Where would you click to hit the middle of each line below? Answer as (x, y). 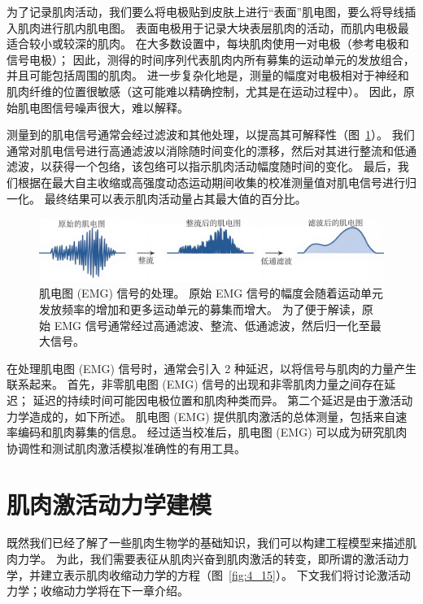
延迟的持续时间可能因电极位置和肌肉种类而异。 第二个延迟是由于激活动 (223, 400)
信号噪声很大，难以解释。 (120, 107)
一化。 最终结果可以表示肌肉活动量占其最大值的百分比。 (157, 198)
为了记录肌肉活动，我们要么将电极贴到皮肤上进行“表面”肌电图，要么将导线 (206, 11)
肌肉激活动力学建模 (109, 504)
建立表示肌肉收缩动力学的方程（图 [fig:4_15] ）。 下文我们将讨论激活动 (225, 574)
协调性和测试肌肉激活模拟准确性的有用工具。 (126, 448)
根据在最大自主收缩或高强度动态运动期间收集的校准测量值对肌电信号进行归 (217, 182)
